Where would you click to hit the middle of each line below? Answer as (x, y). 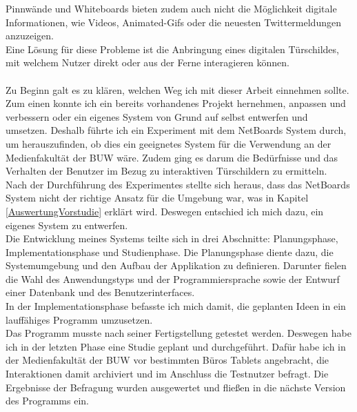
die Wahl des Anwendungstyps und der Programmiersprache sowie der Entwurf (173, 278)
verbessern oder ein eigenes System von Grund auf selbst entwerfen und (157, 116)
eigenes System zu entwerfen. (67, 225)
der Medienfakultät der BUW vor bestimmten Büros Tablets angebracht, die (167, 360)
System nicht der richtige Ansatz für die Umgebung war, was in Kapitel (157, 198)
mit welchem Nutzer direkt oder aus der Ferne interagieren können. (147, 62)
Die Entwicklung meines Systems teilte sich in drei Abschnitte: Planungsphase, (172, 238)
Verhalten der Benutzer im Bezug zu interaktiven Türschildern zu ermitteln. (166, 171)
